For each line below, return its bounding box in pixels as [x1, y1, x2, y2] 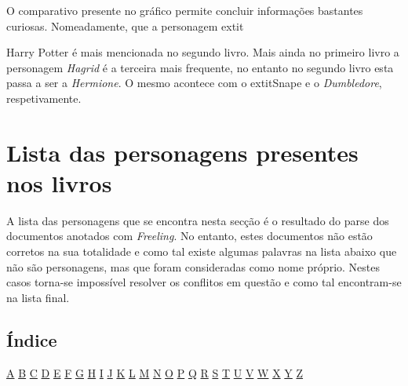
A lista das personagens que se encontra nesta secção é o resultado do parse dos [6, 212, 389, 228]
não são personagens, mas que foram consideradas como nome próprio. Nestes [6, 258, 380, 275]
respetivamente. [6, 89, 82, 106]
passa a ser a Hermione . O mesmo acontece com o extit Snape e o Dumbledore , [6, 75, 382, 91]
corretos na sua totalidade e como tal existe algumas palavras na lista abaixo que [6, 243, 397, 260]
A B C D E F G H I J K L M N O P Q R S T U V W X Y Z [6, 364, 304, 381]
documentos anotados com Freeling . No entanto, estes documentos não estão [6, 228, 373, 244]
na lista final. [6, 289, 70, 305]
